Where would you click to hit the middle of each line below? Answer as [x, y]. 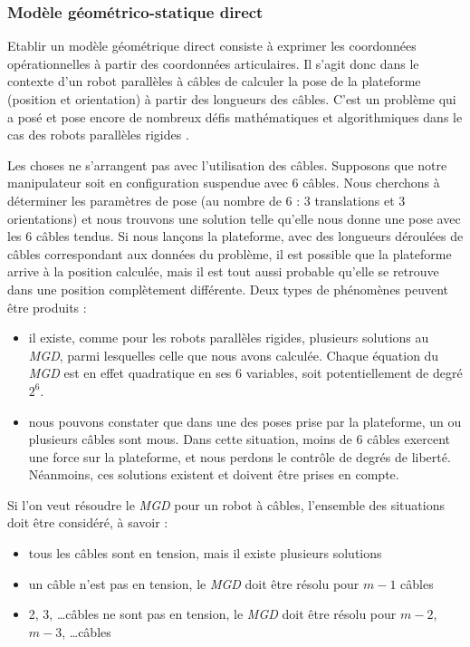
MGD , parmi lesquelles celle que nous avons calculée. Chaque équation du [234, 355]
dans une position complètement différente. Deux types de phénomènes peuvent [228, 289]
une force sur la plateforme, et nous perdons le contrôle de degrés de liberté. [240, 456]
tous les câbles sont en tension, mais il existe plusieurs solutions [205, 553]
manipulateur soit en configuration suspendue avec [148, 183]
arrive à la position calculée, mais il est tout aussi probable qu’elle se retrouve [223, 271]
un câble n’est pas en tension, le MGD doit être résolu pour [194, 583]
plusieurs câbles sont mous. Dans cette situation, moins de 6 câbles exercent [240, 439]
